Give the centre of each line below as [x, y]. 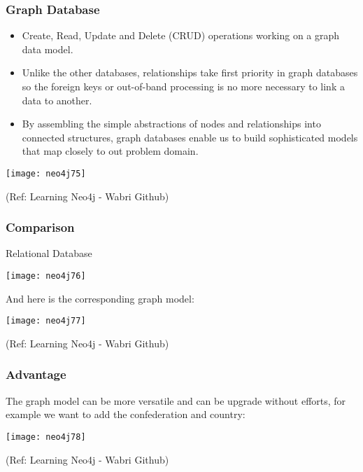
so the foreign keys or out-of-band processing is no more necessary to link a [183, 86]
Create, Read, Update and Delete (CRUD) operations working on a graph [181, 35]
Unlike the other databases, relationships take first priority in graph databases [190, 72]
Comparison [40, 227]
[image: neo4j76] [46, 276]
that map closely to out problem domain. [110, 151]
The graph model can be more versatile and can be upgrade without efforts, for [176, 400]
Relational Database [49, 253]
